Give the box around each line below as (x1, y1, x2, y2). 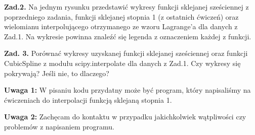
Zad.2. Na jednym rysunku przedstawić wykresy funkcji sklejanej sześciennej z (4, 2, 249, 12)
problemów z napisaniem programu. (4, 121, 114, 131)
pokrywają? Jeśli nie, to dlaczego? (4, 67, 109, 78)
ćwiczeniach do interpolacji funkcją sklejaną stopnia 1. (4, 94, 172, 105)
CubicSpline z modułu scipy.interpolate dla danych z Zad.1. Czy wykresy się (4, 57, 241, 68)
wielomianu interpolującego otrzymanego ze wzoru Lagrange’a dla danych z (4, 21, 238, 32)
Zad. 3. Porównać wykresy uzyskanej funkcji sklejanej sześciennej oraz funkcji (4, 48, 248, 58)
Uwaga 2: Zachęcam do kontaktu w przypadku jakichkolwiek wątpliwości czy (4, 111, 246, 122)
